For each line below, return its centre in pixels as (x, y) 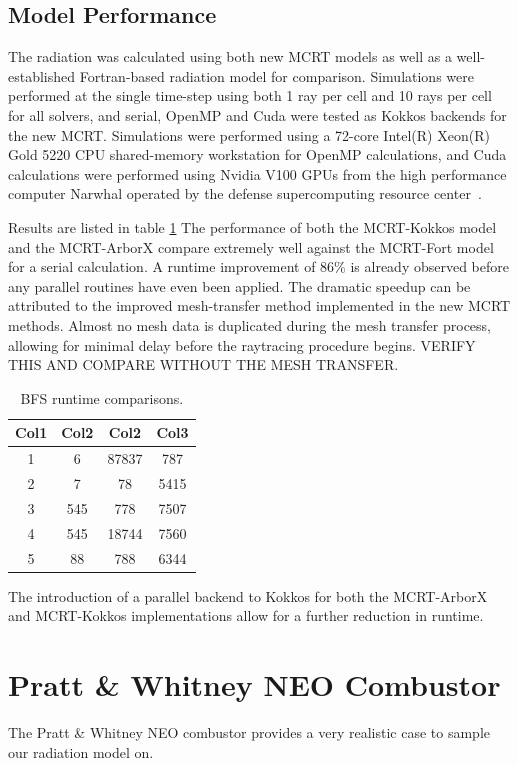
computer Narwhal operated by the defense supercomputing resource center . (245, 193)
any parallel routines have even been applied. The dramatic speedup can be (239, 285)
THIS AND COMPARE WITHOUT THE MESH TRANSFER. (203, 364)
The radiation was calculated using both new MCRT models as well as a (230, 56)
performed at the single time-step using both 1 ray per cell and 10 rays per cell (250, 95)
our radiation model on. (81, 751)
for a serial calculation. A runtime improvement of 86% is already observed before (258, 266)
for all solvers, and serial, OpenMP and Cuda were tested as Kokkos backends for (257, 114)
